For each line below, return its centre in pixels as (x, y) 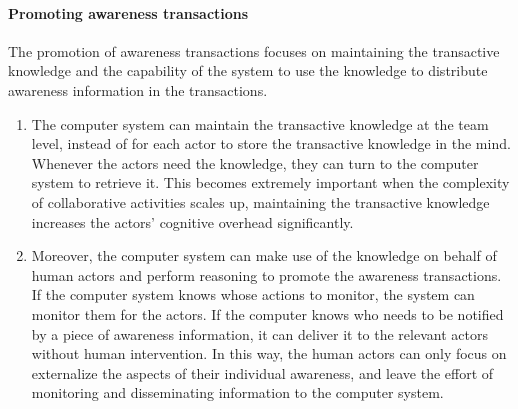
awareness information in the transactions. (138, 89)
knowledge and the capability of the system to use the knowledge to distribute (248, 70)
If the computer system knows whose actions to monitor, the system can (253, 294)
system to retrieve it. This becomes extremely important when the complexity (270, 182)
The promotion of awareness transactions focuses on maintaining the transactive (254, 50)
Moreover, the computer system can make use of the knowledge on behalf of (264, 255)
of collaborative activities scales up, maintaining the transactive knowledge (260, 201)
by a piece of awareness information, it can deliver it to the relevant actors (259, 333)
